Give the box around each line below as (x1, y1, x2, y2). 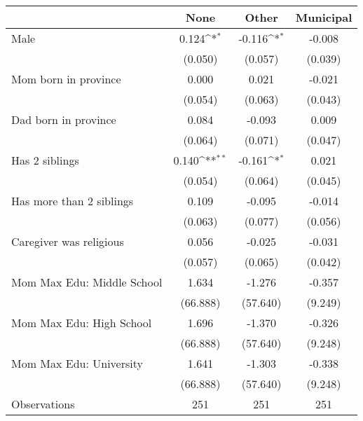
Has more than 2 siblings (11, 193, 134, 209)
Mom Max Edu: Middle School (11, 274, 163, 290)
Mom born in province (11, 71, 121, 87)
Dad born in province (11, 111, 116, 127)
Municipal (295, 9, 352, 25)
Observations (11, 396, 75, 412)
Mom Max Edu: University (11, 355, 143, 371)
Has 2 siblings (11, 152, 79, 168)
